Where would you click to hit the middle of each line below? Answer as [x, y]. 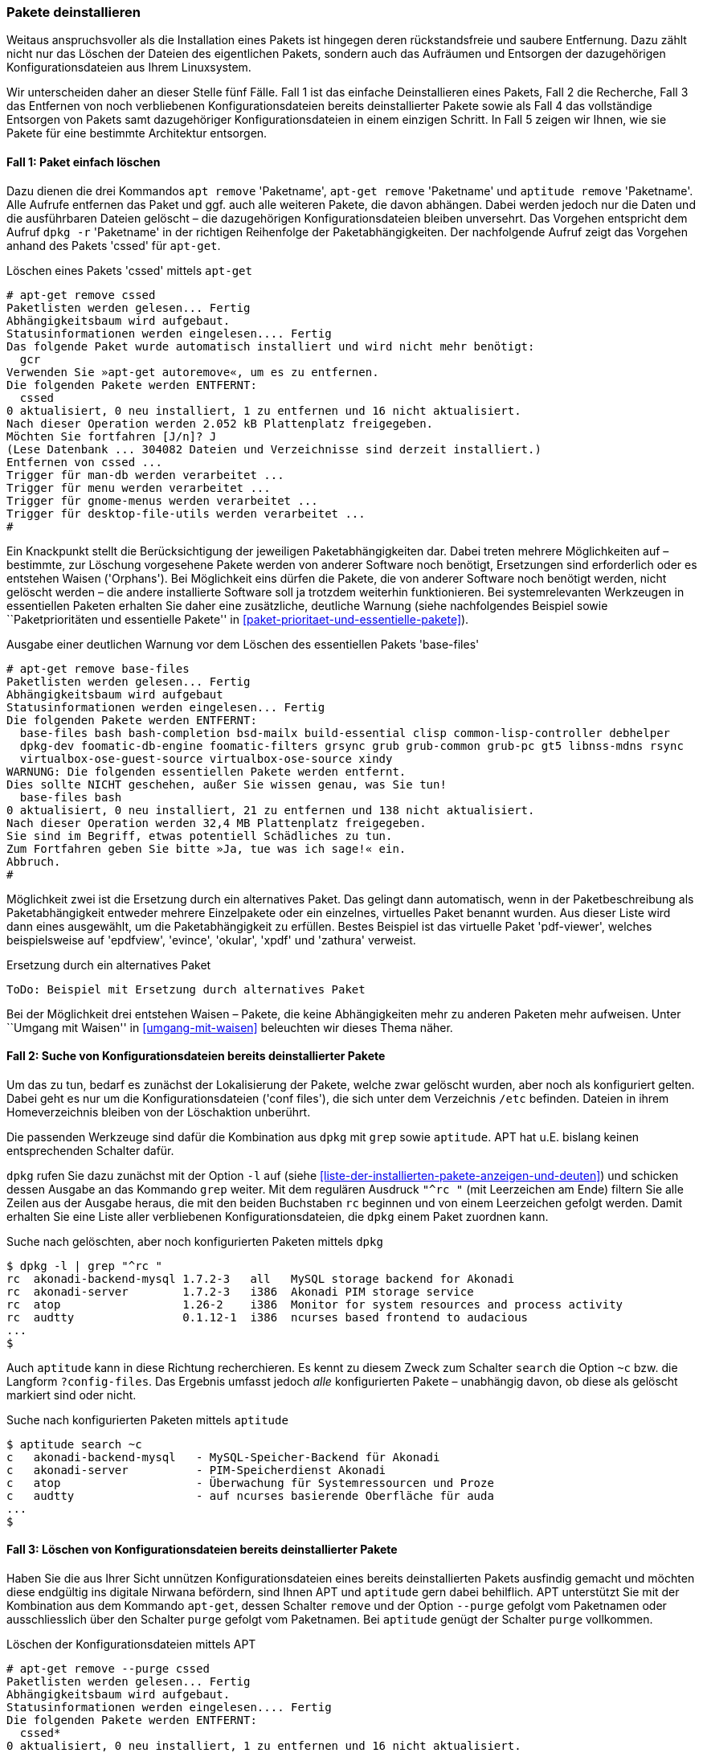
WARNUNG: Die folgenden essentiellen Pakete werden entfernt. [206, 771]
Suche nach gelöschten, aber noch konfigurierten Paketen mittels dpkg [195, 1241]
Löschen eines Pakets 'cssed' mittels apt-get [129, 270]
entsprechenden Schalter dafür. [90, 1150]
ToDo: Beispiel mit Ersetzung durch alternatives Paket [186, 989]
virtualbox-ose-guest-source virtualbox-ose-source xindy [206, 758]
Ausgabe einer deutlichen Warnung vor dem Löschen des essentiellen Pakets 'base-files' [243, 644]
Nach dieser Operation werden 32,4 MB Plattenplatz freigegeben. [217, 823]
